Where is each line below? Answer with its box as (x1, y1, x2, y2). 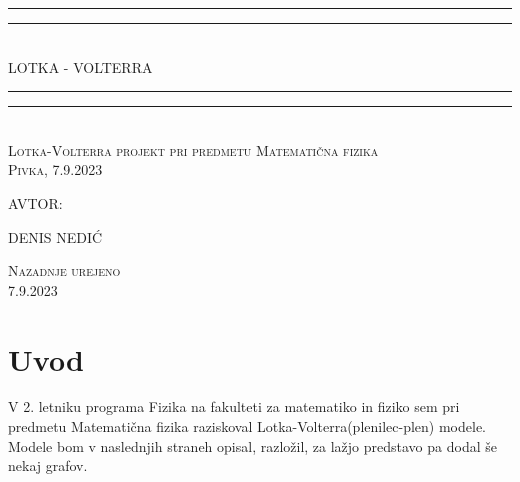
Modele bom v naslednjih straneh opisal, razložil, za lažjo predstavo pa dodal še (8, 435, 497, 456)
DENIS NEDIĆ (8, 226, 103, 247)
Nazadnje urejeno (8, 260, 121, 281)
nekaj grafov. (8, 455, 88, 476)
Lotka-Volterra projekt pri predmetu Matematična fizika (8, 139, 379, 160)
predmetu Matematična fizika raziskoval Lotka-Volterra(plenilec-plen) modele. (8, 416, 486, 437)
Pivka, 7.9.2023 (8, 159, 103, 180)
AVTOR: (8, 192, 63, 213)
